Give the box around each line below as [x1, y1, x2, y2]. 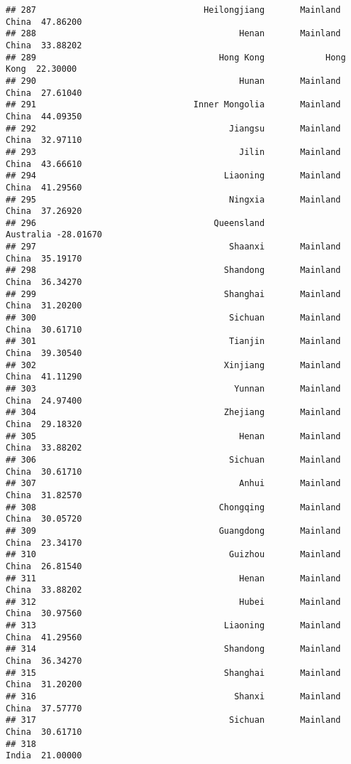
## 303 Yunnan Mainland [6, 384, 341, 394]
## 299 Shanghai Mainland [6, 289, 341, 299]
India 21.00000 [6, 750, 82, 761]
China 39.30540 [6, 348, 82, 359]
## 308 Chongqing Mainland [6, 502, 341, 512]
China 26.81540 [6, 561, 82, 571]
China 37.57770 [6, 703, 82, 714]
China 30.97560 [6, 608, 82, 619]
